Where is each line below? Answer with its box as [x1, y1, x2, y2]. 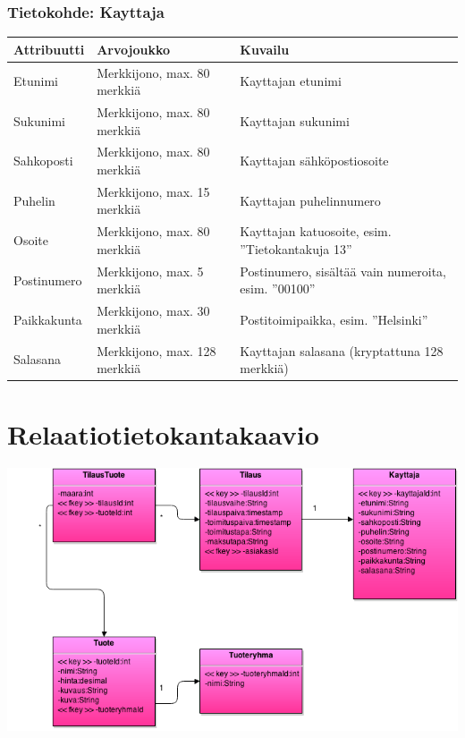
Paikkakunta [13, 310, 82, 328]
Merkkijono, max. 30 [97, 301, 210, 320]
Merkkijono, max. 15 [97, 182, 210, 200]
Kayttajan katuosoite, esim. [240, 222, 392, 241]
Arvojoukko [97, 39, 171, 58]
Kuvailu [240, 39, 290, 58]
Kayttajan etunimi [240, 72, 342, 90]
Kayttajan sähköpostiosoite [240, 151, 389, 170]
